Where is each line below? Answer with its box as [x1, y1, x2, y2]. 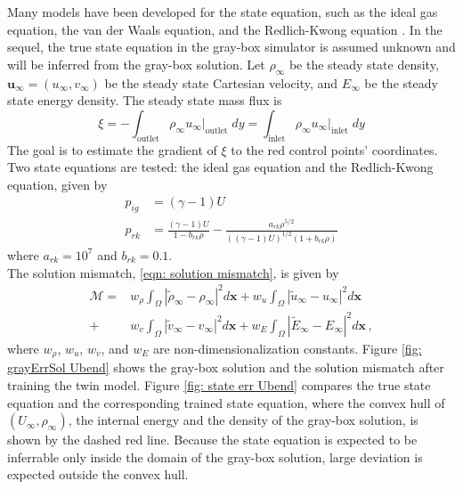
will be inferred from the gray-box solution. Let [7, 54, 265, 73]
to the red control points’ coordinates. [231, 140, 438, 159]
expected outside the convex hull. [7, 465, 189, 484]
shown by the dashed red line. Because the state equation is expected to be [7, 430, 418, 449]
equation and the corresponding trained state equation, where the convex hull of [7, 393, 445, 412]
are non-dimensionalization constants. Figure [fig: [153, 338, 422, 357]
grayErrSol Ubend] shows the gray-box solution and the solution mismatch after [7, 358, 444, 377]
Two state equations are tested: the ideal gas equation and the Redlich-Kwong [7, 158, 434, 176]
